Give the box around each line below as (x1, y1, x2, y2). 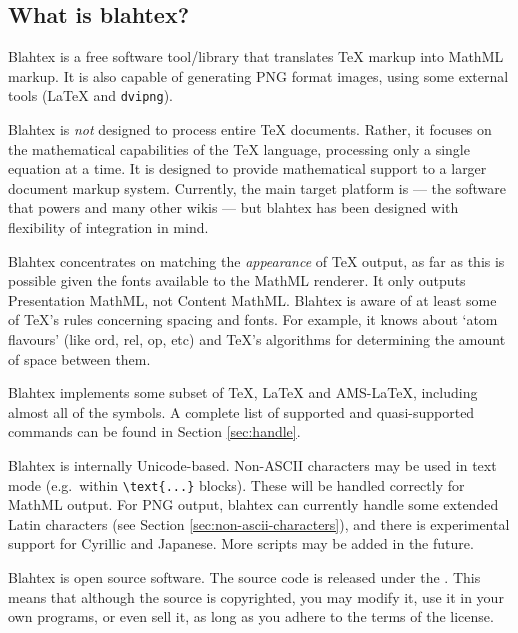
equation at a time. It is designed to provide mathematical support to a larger (8, 158, 487, 179)
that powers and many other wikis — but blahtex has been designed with (8, 197, 459, 218)
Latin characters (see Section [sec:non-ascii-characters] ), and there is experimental (8, 513, 510, 534)
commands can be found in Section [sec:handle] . (8, 421, 301, 442)
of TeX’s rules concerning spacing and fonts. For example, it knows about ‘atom (8, 309, 498, 330)
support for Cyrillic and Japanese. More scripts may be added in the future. (8, 533, 474, 554)
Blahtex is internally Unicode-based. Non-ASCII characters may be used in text (8, 454, 497, 475)
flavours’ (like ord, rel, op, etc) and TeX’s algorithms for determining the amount (8, 328, 506, 349)
